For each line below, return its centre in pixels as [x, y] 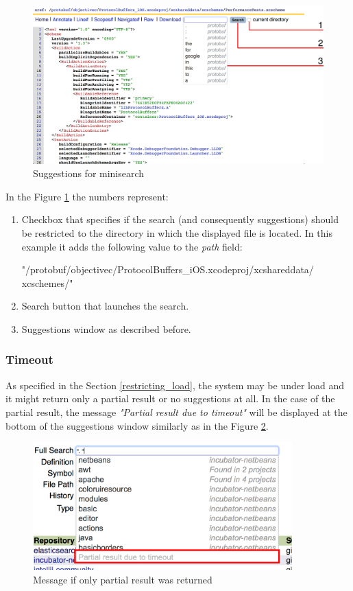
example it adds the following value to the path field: [132, 246]
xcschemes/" [47, 282]
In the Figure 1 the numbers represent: [87, 196]
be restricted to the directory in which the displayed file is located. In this [177, 233]
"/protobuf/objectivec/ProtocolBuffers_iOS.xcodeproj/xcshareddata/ [168, 269]
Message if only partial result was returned [123, 579]
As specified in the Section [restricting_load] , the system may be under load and [175, 385]
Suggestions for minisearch [89, 173]
